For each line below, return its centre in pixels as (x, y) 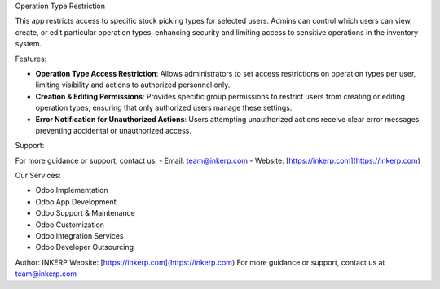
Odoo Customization (70, 225)
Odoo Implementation (72, 190)
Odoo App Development (76, 201)
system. (29, 44)
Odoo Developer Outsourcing (85, 247)
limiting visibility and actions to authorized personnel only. (133, 85)
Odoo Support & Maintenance (86, 213)
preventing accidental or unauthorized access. (113, 130)
